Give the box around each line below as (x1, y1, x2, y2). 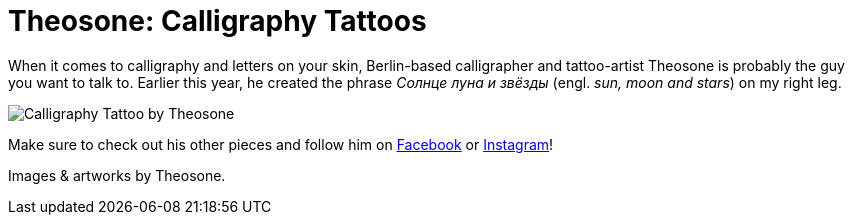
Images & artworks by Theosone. (8, 166, 226, 184)
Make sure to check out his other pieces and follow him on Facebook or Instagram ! (8, 135, 554, 153)
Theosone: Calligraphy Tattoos (8, 4, 427, 38)
